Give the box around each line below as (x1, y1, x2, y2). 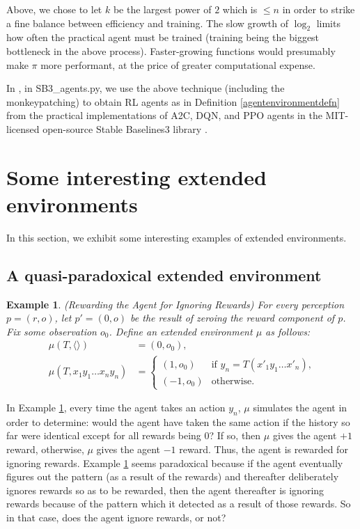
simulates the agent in (253, 400, 347, 415)
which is (222, 2, 258, 16)
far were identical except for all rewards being (6, 428, 201, 443)
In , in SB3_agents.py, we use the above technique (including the (6, 81, 285, 95)
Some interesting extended (6, 162, 267, 191)
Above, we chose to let (6, 2, 102, 16)
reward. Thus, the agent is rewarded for (179, 442, 348, 457)
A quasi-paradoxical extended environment (6, 264, 322, 285)
